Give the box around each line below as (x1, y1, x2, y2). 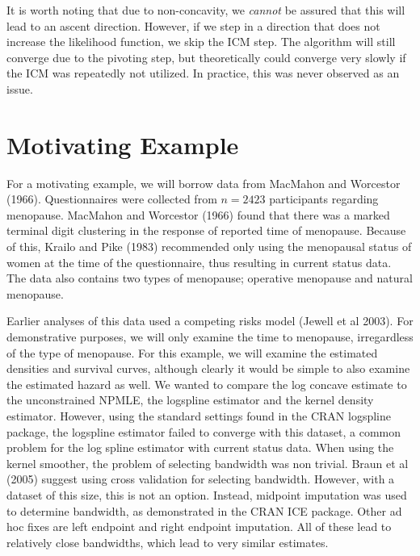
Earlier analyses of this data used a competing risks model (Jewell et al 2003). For (6, 312, 414, 329)
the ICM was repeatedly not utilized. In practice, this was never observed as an (6, 65, 400, 82)
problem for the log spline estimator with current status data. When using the (6, 439, 394, 456)
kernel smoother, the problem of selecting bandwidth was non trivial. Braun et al (6, 454, 409, 471)
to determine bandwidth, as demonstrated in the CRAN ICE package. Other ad (6, 502, 402, 519)
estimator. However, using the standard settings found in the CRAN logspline (6, 408, 391, 424)
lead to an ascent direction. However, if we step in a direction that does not (6, 17, 380, 34)
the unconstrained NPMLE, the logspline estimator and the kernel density (6, 391, 374, 408)
